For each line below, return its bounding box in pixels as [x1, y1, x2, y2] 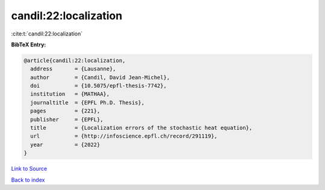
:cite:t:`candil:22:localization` [11, 30, 83, 37]
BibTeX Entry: [11, 41, 46, 48]
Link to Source [11, 165, 48, 173]
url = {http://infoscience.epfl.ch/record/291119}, [30, 133, 218, 139]
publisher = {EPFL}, [30, 116, 104, 123]
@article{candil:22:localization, [23, 57, 126, 64]
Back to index [11, 176, 45, 183]
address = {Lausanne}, [30, 66, 117, 72]
